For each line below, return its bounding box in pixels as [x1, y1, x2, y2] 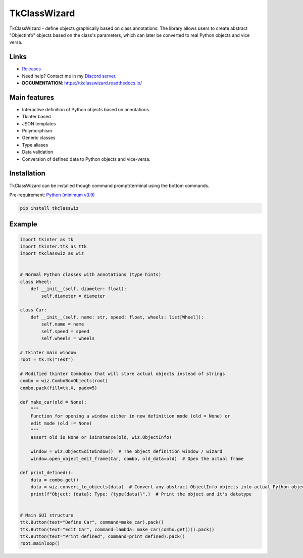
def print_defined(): [20, 470, 74, 476]
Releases [22, 66, 41, 72]
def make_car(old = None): [20, 399, 87, 405]
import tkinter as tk [20, 237, 74, 242]
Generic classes [22, 134, 56, 141]
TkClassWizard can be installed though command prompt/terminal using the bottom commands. [9, 182, 210, 189]
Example [9, 220, 37, 228]
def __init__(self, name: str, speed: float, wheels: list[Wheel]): [30, 314, 204, 320]
